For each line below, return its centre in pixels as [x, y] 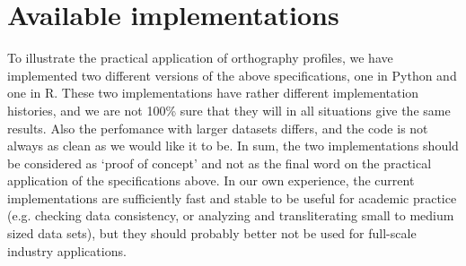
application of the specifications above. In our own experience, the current [211, 180]
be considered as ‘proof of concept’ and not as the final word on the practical [220, 163]
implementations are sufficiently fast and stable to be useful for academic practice [232, 197]
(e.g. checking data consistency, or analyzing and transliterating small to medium [231, 215]
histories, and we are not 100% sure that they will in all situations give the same [229, 110]
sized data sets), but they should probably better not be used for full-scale [212, 233]
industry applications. [67, 250]
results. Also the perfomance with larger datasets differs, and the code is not [218, 128]
